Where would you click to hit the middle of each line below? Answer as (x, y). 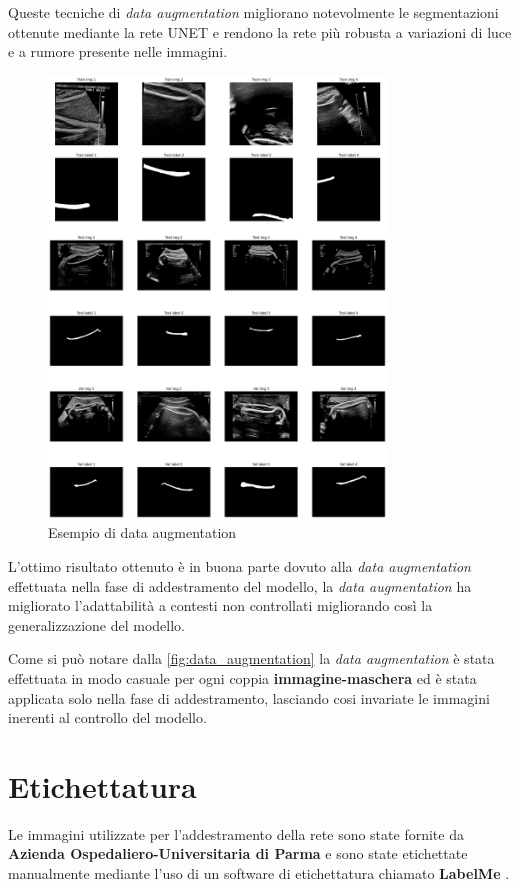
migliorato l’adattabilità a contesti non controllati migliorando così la (220, 605)
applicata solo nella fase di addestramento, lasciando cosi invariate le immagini (249, 697)
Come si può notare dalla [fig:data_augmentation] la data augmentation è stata (251, 658)
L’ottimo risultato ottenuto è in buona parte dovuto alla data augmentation (239, 565)
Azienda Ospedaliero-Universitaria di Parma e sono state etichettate (238, 853)
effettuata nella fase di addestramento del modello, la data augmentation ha (240, 585)
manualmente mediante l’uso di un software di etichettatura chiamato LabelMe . (259, 873)
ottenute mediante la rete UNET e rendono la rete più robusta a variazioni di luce (260, 31)
